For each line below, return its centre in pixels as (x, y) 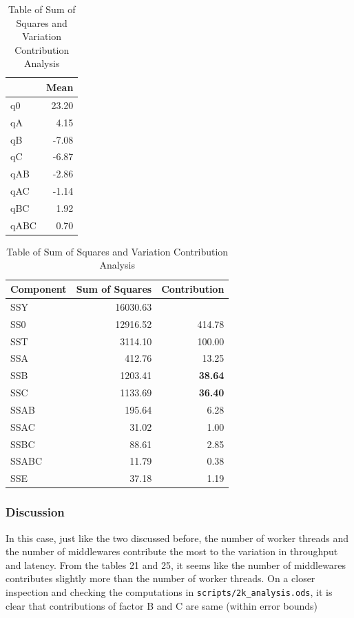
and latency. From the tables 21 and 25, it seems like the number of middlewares (176, 564)
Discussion (35, 512)
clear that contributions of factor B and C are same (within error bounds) (162, 605)
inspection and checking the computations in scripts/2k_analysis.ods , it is (169, 591)
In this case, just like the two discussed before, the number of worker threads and (177, 538)
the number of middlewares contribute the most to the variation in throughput (172, 551)
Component (39, 289)
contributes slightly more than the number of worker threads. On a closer (160, 578)
